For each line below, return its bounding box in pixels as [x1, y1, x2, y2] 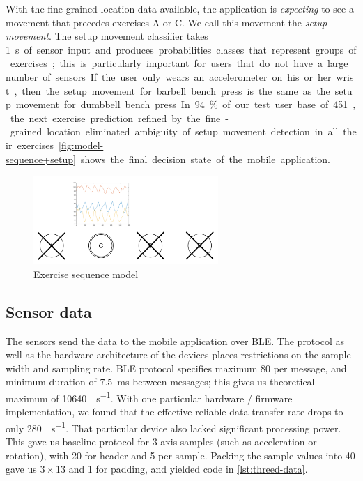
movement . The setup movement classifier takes [6, 29, 208, 43]
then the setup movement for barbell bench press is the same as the [22, 83, 330, 98]
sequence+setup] [6, 151, 76, 166]
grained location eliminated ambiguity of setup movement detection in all [10, 124, 339, 139]
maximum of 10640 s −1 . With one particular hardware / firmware [6, 389, 293, 405]
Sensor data [6, 300, 92, 322]
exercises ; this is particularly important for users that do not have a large [10, 56, 348, 70]
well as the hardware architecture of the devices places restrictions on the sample [6, 347, 351, 362]
